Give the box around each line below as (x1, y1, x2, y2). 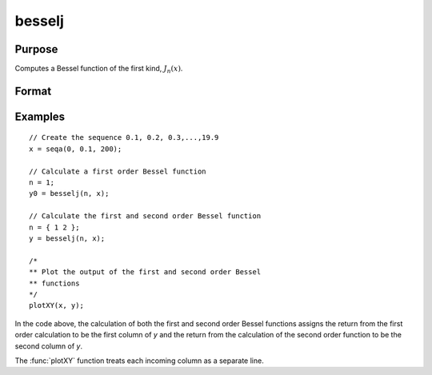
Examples (14, 110, 66, 123)
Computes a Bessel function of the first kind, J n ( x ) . (14, 64, 183, 75)
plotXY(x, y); (29, 301, 84, 310)
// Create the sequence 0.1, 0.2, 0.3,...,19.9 (29, 133, 219, 142)
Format (14, 84, 52, 98)
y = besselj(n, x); (29, 234, 106, 243)
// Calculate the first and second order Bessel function (29, 212, 262, 221)
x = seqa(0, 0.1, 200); (29, 144, 122, 154)
